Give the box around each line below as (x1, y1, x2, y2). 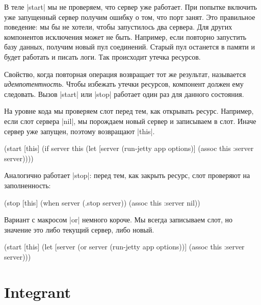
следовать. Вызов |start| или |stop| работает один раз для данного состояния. (4, 88, 244, 99)
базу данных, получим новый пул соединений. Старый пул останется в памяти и (4, 41, 255, 52)
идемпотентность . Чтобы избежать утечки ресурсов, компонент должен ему (4, 79, 244, 89)
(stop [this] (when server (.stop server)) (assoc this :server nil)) (4, 197, 200, 208)
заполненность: (4, 180, 51, 190)
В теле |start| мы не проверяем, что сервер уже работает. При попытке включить (4, 2, 257, 12)
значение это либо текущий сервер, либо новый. (4, 224, 154, 235)
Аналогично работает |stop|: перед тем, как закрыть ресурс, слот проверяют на (4, 170, 250, 181)
